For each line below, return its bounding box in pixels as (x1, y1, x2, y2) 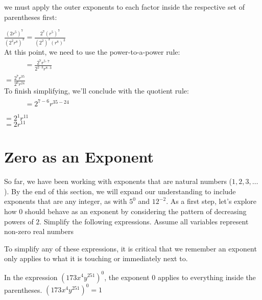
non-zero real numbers (4, 226, 74, 237)
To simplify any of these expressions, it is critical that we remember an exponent (4, 243, 257, 253)
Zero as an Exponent (4, 146, 154, 167)
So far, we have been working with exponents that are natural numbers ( (4, 176, 232, 187)
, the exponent (104, 271, 150, 282)
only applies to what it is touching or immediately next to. (4, 253, 188, 264)
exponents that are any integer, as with (4, 196, 127, 206)
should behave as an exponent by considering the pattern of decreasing (25, 206, 247, 217)
